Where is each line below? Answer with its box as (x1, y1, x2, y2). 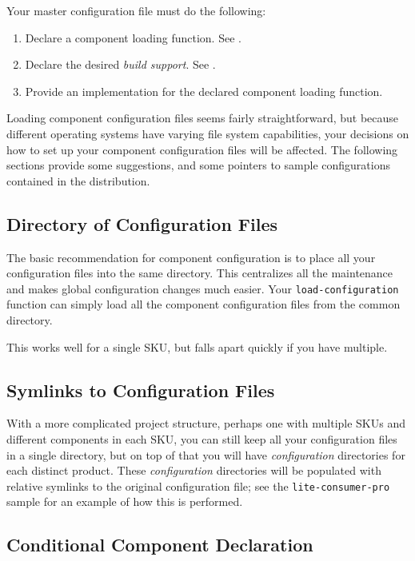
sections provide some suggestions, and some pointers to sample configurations (6, 157, 390, 173)
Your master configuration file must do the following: (6, 2, 266, 18)
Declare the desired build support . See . (25, 56, 216, 73)
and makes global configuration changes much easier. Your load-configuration (6, 280, 399, 296)
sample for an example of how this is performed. (6, 493, 243, 510)
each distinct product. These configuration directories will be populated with (6, 462, 381, 479)
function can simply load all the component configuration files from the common (6, 296, 401, 312)
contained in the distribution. (6, 172, 150, 189)
